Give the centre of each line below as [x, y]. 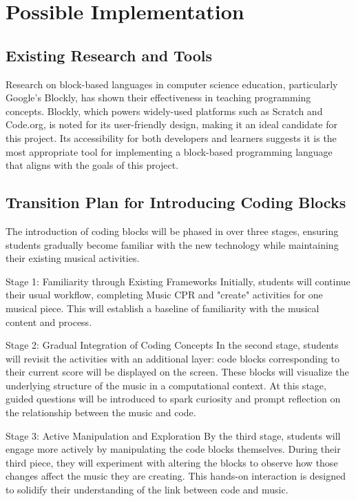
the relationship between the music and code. [101, 412]
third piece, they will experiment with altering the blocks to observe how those [172, 462]
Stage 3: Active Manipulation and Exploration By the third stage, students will [173, 435]
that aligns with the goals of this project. [92, 165]
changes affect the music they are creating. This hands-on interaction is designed [176, 476]
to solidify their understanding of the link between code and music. [147, 490]
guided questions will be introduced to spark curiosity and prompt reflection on [173, 399]
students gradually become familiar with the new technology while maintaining [172, 244]
